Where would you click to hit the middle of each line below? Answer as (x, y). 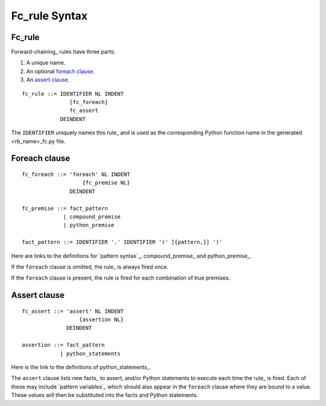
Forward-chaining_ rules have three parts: (63, 52)
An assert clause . (48, 80)
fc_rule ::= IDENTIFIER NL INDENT (73, 93)
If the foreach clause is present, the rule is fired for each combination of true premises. (121, 278)
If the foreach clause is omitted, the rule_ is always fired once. (90, 267)
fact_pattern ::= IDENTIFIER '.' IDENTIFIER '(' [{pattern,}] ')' (122, 242)
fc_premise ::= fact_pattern (65, 208)
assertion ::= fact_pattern (63, 345)
